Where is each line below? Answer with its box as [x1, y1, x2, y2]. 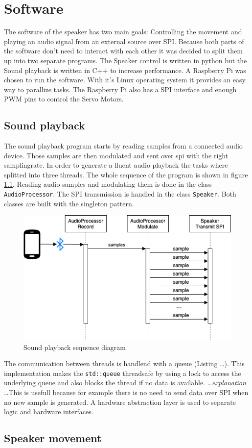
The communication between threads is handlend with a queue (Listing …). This [4, 358, 245, 369]
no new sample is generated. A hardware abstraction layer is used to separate [4, 397, 236, 407]
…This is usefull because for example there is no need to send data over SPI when [4, 387, 249, 398]
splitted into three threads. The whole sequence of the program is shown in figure [4, 169, 248, 179]
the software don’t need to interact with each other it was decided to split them [4, 46, 243, 56]
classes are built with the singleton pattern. [4, 198, 134, 208]
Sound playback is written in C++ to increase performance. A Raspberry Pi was [4, 65, 246, 75]
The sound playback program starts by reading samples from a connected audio [4, 141, 243, 151]
